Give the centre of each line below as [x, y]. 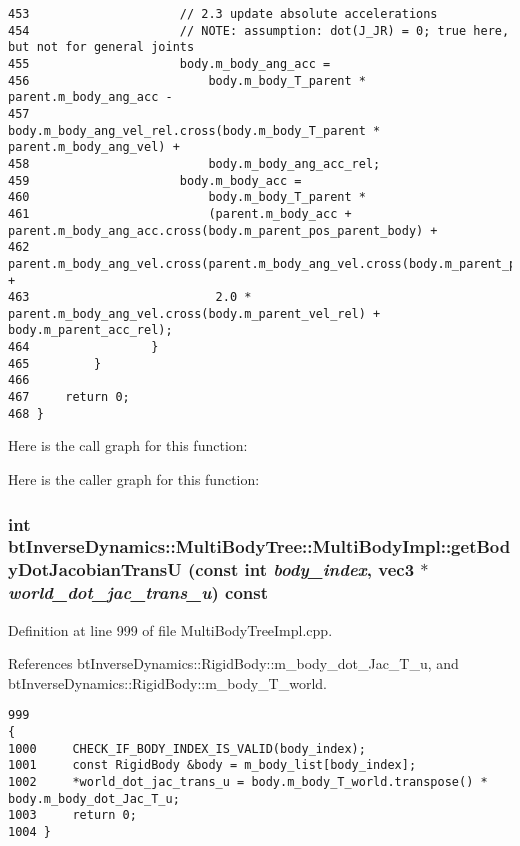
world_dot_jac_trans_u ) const [138, 592]
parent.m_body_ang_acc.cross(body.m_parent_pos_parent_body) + [223, 230]
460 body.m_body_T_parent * [187, 197]
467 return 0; [69, 397]
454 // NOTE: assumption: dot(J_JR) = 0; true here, [259, 30]
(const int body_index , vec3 [301, 569]
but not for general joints [101, 47]
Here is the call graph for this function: [128, 445]
